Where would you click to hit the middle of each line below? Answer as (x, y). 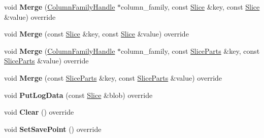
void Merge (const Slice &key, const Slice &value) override (96, 34)
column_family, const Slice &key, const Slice (190, 7)
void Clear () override (39, 112)
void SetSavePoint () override (53, 129)
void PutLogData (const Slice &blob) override (78, 95)
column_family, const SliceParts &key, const (190, 50)
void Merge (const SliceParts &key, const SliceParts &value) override (113, 77)
